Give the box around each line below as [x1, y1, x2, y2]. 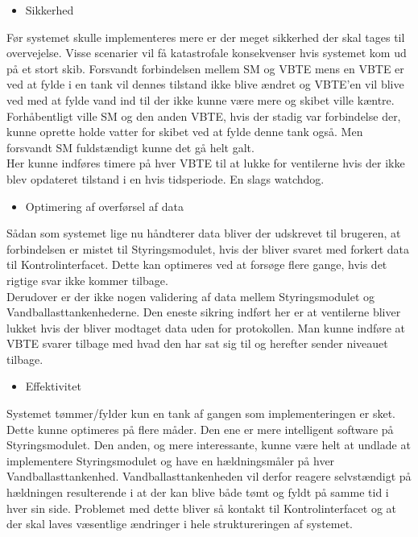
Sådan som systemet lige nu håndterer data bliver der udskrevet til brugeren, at [6, 225, 401, 242]
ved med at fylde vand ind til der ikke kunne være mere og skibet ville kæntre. [6, 91, 395, 108]
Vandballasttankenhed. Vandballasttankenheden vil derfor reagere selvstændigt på [6, 468, 412, 485]
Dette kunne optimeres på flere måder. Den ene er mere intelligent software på [6, 420, 394, 437]
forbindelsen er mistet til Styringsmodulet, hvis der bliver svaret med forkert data [6, 240, 410, 257]
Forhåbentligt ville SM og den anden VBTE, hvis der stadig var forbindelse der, [6, 107, 401, 124]
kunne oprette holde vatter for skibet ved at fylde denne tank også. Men [6, 123, 363, 140]
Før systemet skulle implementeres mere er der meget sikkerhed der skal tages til [6, 28, 405, 45]
